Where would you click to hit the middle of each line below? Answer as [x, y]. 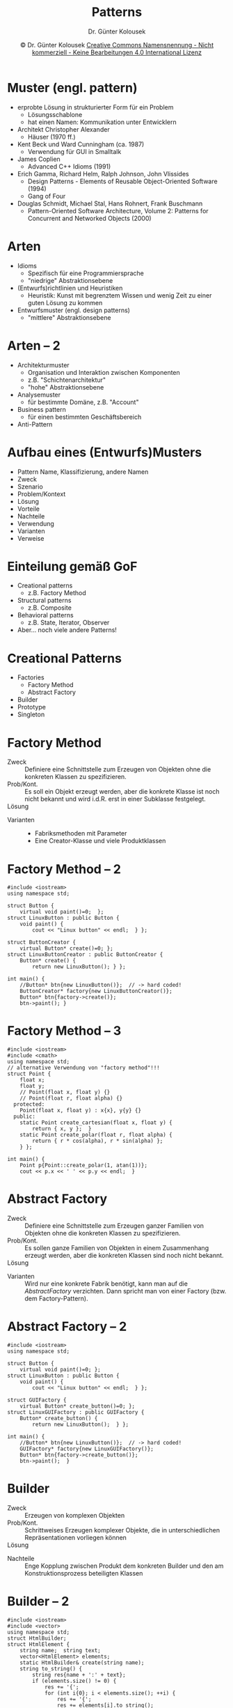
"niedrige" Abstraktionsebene [70, 280]
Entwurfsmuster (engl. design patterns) [74, 310]
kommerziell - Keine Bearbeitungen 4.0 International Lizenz [116, 52]
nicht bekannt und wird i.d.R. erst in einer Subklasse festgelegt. [115, 799]
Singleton [31, 714]
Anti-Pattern [35, 424]
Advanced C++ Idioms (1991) [69, 166]
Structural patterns [44, 601]
